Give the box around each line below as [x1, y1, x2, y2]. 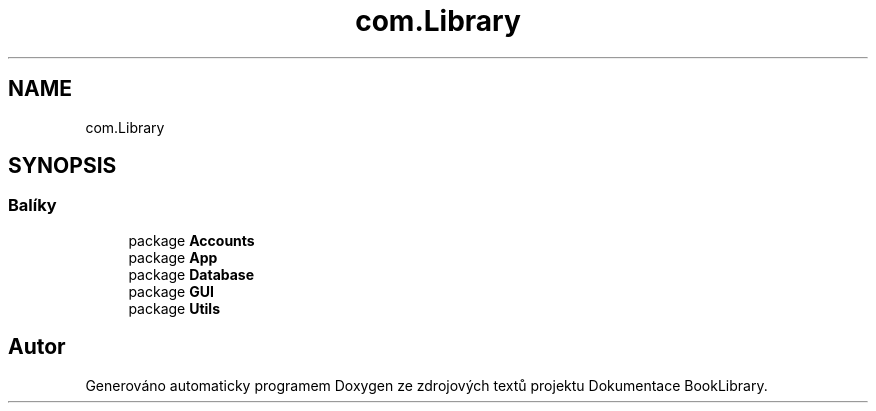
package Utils [128, 299, 221, 317]
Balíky [8, 195, 57, 216]
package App [128, 248, 218, 266]
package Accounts [128, 231, 255, 249]
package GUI [128, 282, 214, 300]
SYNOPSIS [8, 153, 117, 179]
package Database [128, 265, 255, 283]
